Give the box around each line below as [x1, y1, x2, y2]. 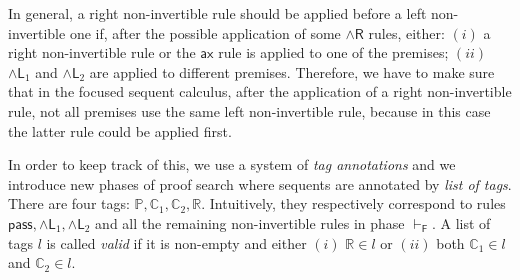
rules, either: [368, 22, 445, 43]
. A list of [431, 212, 491, 233]
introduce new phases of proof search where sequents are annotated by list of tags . [8, 173, 512, 194]
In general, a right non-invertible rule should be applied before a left [8, 3, 427, 23]
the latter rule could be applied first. [8, 120, 232, 141]
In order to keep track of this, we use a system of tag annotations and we [8, 154, 456, 175]
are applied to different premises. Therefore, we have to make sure [89, 61, 495, 82]
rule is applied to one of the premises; [218, 42, 449, 63]
